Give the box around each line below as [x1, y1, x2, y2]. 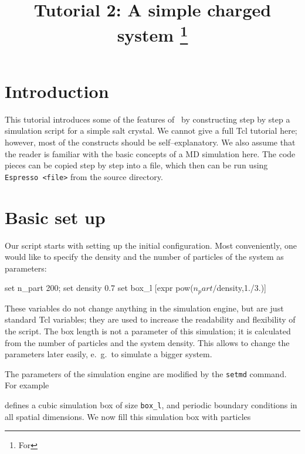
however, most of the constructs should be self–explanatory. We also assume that [5, 136, 296, 148]
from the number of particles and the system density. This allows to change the [5, 336, 290, 348]
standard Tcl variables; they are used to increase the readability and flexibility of [5, 313, 296, 326]
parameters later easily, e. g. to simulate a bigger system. [5, 348, 212, 360]
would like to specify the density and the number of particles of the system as [5, 250, 284, 263]
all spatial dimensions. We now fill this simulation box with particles [5, 410, 251, 422]
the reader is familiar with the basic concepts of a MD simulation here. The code [5, 147, 296, 160]
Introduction [5, 79, 109, 103]
